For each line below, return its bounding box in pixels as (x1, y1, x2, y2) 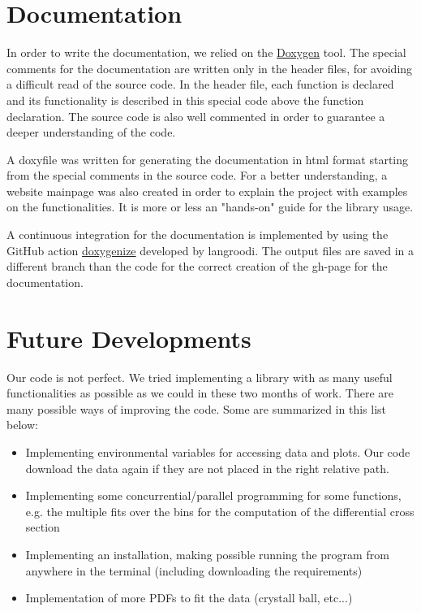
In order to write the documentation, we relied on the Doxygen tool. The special (6, 44, 406, 61)
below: (6, 416, 38, 433)
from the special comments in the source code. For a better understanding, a (6, 167, 388, 184)
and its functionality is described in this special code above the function (6, 91, 364, 108)
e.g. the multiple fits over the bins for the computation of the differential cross (25, 502, 415, 519)
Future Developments (6, 321, 251, 354)
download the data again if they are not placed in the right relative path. (25, 459, 389, 476)
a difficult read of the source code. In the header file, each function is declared (6, 76, 394, 93)
